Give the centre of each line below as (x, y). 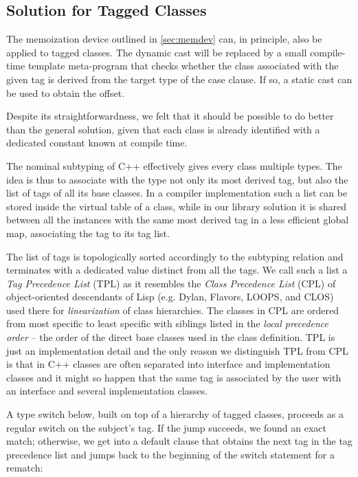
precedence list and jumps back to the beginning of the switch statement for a (170, 454)
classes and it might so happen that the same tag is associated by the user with (174, 377)
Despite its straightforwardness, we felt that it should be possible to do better (170, 116)
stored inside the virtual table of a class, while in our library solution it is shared (177, 206)
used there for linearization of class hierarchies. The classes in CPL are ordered (173, 310)
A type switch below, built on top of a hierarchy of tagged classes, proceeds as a (175, 414)
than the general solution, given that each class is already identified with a (163, 129)
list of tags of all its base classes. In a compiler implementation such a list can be (177, 193)
